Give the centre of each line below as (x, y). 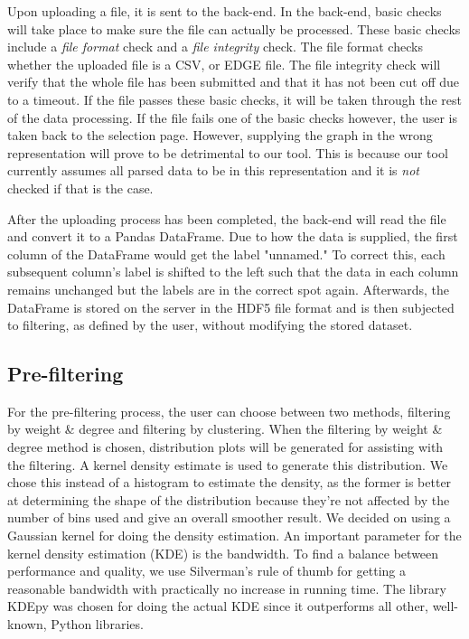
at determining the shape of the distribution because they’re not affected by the (229, 499)
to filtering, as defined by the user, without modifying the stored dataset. (210, 325)
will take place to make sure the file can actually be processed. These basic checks (234, 28)
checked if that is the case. (80, 188)
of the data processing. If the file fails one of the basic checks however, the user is (232, 117)
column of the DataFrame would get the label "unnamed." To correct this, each (226, 254)
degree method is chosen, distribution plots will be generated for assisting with (225, 447)
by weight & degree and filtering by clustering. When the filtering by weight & (225, 429)
